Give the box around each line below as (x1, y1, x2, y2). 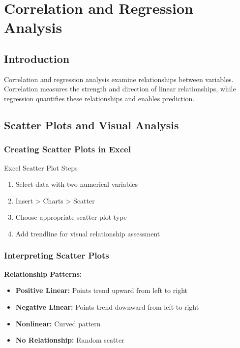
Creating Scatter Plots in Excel (4, 143, 131, 155)
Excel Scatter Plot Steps (4, 162, 78, 173)
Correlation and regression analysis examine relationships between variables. (4, 74, 234, 84)
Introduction (4, 51, 70, 66)
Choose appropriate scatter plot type (15, 212, 127, 222)
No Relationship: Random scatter (15, 335, 124, 345)
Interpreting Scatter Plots (4, 249, 109, 261)
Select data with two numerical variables (15, 179, 138, 189)
